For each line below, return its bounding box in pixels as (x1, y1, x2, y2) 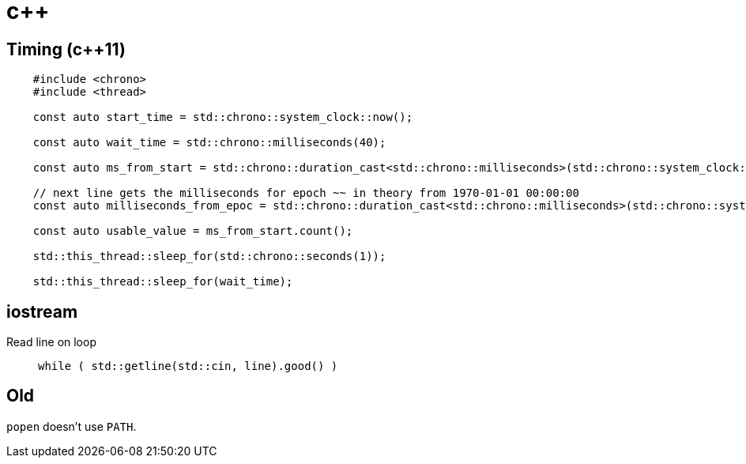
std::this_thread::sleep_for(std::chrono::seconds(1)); (32, 250, 386, 263)
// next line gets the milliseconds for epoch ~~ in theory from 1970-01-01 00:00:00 (32, 187, 579, 200)
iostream (6, 301, 78, 322)
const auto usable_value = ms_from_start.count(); (32, 224, 353, 238)
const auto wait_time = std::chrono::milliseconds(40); (32, 136, 386, 149)
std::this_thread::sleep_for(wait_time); (32, 275, 293, 289)
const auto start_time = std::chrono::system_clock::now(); (32, 111, 413, 124)
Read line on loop (6, 335, 96, 349)
